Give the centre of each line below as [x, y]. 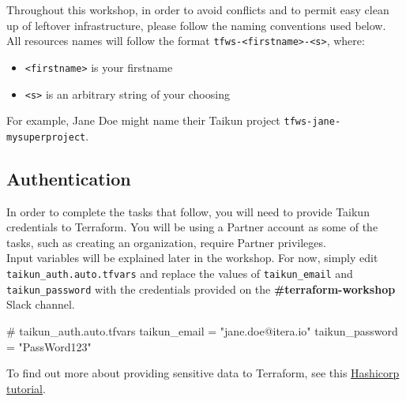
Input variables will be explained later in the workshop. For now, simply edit [192, 258]
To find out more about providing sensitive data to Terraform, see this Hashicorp [203, 373]
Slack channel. [41, 304]
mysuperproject [46, 137]
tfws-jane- [312, 122]
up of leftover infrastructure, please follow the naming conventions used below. [196, 25]
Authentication [69, 178]
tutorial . [26, 388]
